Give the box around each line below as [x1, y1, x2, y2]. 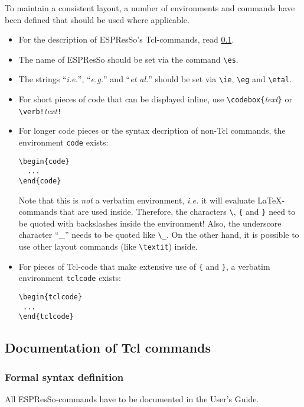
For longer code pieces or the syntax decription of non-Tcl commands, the [18, 124, 286, 137]
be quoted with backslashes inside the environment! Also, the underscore [18, 217, 282, 229]
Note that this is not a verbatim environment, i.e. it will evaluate [18, 193, 255, 206]
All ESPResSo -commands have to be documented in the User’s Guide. [5, 393, 259, 405]
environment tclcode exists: [18, 272, 122, 284]
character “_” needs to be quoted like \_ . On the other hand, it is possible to [18, 228, 299, 241]
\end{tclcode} [18, 312, 74, 321]
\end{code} [18, 176, 61, 185]
